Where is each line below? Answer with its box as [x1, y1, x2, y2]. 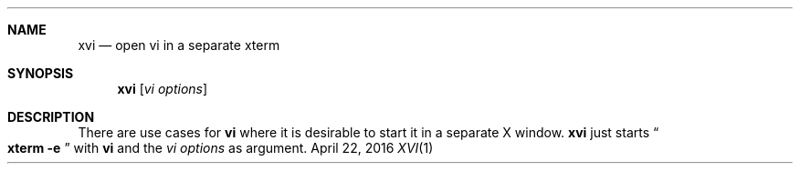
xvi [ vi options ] [117, 81, 208, 96]
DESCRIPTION [7, 109, 95, 125]
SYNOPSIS [7, 65, 74, 81]
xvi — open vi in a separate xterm [78, 37, 280, 53]
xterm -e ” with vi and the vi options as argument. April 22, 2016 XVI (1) [7, 140, 434, 156]
